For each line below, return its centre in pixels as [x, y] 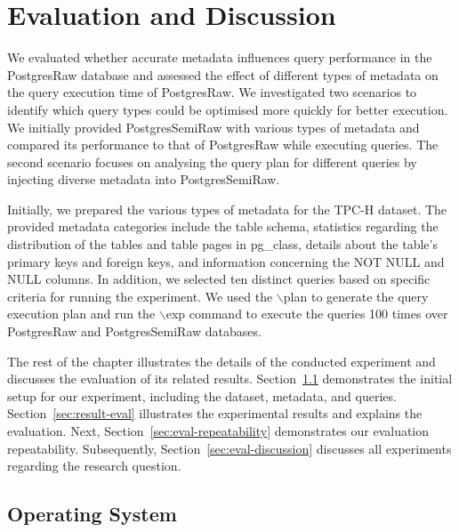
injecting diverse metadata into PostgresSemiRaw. [144, 179]
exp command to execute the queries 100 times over [307, 314]
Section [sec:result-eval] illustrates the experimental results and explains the [215, 413]
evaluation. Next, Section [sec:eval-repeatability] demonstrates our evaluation [218, 431]
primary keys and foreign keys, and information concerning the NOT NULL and [226, 261]
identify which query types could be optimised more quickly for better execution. [228, 109]
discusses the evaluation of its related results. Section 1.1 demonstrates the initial [230, 379]
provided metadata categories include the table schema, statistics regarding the [223, 226]
